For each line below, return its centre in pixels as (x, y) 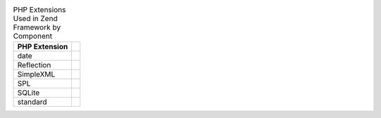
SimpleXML (36, 74)
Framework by (37, 27)
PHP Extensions (40, 10)
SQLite (29, 93)
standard (32, 102)
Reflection (34, 65)
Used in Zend (35, 19)
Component (33, 37)
